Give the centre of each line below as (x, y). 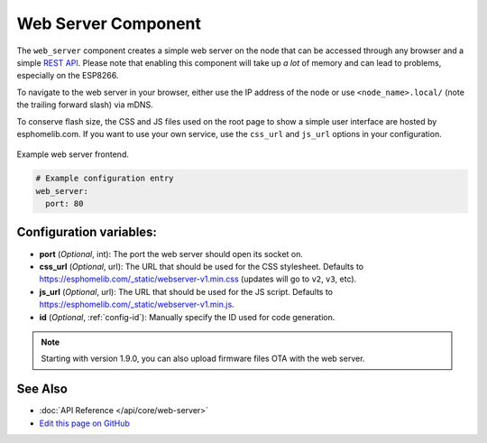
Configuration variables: (87, 232)
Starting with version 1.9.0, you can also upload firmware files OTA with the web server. (203, 359)
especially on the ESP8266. (68, 76)
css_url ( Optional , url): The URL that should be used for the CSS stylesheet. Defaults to (202, 266)
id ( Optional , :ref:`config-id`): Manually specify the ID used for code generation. (187, 317)
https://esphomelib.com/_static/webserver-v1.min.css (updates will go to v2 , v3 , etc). (198, 279)
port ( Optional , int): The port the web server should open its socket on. (171, 254)
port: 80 (64, 204)
